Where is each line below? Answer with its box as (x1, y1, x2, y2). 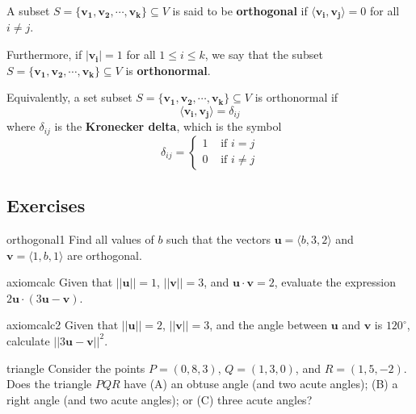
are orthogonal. (67, 246, 142, 263)
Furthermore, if (6, 46, 82, 63)
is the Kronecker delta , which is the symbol (54, 118, 282, 135)
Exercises (6, 193, 86, 218)
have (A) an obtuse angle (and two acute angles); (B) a (124, 375, 398, 392)
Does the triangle (6, 375, 92, 392)
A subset (6, 2, 50, 19)
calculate (6, 332, 50, 349)
